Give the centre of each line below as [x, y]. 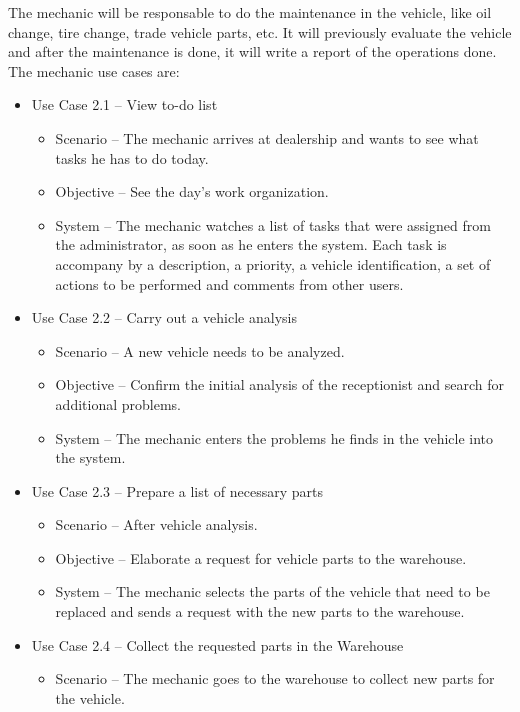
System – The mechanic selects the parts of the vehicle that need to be [272, 591]
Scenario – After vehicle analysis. [156, 524]
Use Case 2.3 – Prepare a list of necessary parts [177, 490]
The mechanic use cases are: [94, 70]
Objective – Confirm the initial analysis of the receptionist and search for [280, 384]
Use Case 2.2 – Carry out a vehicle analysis [164, 317]
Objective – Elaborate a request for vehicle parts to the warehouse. [261, 557]
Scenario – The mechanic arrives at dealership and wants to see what [267, 137]
